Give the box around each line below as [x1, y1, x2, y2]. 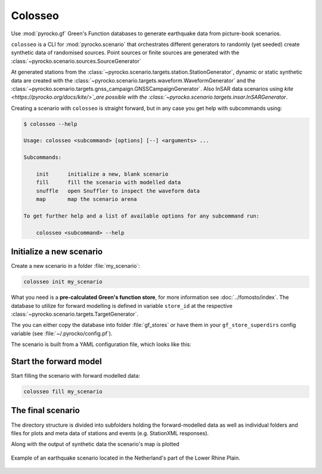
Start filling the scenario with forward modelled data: [11, 372, 140, 380]
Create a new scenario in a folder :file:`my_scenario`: [11, 262, 140, 270]
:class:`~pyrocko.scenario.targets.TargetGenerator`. [11, 310, 138, 317]
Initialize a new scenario [11, 247, 103, 257]
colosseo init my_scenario [23, 279, 103, 285]
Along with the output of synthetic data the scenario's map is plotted [11, 441, 179, 448]
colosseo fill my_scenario [23, 389, 103, 395]
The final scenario [11, 405, 80, 415]
